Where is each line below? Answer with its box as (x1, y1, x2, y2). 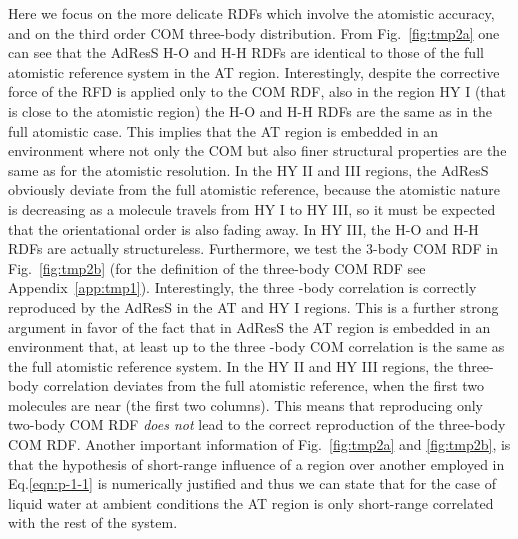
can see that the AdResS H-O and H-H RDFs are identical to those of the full (8, 42, 484, 63)
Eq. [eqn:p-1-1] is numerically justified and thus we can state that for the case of (8, 473, 496, 494)
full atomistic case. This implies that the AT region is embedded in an (8, 120, 439, 141)
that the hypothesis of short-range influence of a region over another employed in (8, 453, 505, 474)
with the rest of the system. (8, 512, 178, 533)
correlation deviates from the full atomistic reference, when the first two (43, 375, 485, 396)
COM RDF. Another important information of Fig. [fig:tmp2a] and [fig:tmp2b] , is (8, 434, 511, 455)
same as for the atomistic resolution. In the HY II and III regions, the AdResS (8, 159, 489, 180)
